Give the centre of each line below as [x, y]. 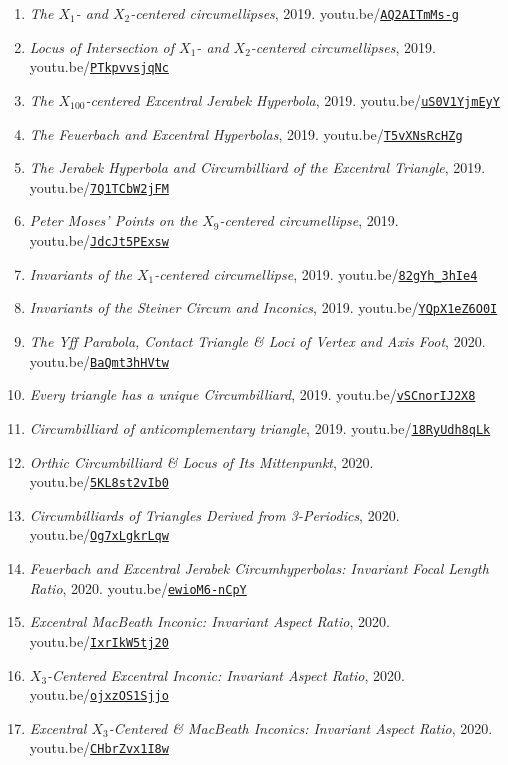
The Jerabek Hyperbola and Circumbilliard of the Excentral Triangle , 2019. [257, 167]
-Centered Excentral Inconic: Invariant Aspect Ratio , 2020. [226, 674]
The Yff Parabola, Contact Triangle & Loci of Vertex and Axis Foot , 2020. [257, 341]
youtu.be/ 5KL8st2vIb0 [99, 481]
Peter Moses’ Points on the [113, 220]
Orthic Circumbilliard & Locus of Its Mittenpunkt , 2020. [201, 461]
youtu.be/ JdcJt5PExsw [99, 240]
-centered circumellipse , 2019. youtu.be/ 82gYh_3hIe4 [316, 273]
